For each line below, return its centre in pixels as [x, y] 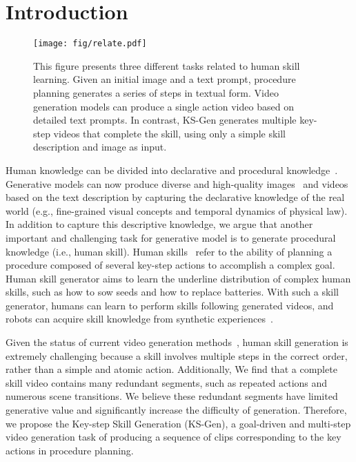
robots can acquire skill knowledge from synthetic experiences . [139, 319]
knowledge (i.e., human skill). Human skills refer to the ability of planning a [169, 251]
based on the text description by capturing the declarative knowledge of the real [175, 197]
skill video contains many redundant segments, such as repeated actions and [167, 382]
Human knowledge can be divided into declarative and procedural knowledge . [172, 170]
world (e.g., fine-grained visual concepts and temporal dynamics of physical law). [177, 210]
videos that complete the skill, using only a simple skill [170, 133]
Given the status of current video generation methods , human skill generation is [177, 342]
